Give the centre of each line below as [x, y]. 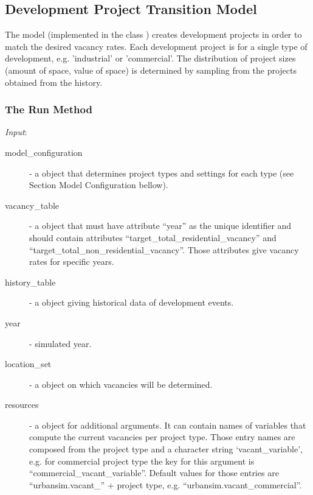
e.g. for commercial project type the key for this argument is [142, 461]
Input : [16, 132]
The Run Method [49, 109]
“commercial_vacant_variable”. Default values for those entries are [154, 473]
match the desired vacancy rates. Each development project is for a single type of [156, 46]
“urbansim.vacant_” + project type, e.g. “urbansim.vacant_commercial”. [166, 484]
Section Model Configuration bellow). [99, 185]
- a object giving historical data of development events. [132, 302]
